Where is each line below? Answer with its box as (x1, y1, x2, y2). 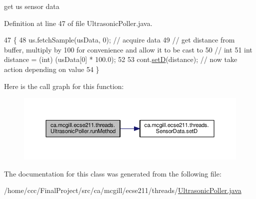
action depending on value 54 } (4, 63, 99, 74)
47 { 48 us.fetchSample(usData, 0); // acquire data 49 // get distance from (4, 34, 235, 45)
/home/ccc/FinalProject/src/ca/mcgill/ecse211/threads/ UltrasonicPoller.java (4, 185, 241, 195)
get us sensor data (4, 1, 59, 11)
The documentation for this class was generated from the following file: (4, 168, 221, 178)
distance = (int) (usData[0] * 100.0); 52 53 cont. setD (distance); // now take (4, 54, 237, 64)
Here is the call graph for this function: (4, 80, 124, 91)
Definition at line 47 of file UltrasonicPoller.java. (4, 17, 152, 28)
